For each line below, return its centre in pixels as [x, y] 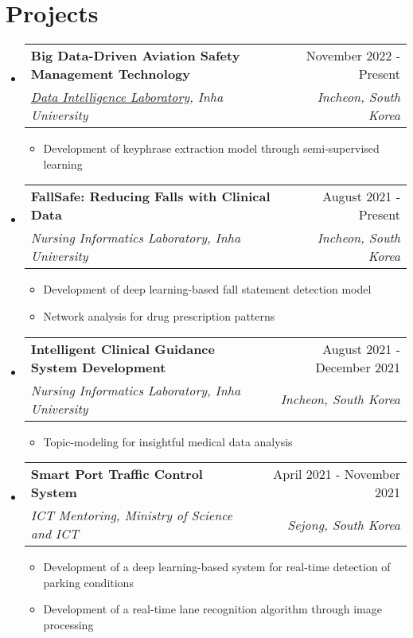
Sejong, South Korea [344, 524]
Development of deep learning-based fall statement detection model [207, 289]
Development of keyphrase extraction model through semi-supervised [211, 148]
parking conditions [88, 582]
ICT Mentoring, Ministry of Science [132, 515]
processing [68, 624]
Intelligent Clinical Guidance [123, 348]
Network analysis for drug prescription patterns [159, 315]
